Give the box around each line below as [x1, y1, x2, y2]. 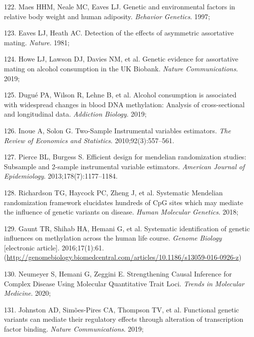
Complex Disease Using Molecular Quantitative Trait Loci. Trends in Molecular [4, 278, 245, 288]
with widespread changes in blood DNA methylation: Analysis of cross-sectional [4, 99, 245, 109]
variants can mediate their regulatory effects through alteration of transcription [4, 314, 244, 324]
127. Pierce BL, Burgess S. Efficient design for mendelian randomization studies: [4, 152, 247, 162]
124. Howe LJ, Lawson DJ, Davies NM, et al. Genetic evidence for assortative [4, 54, 239, 64]
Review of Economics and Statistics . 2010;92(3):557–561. [4, 135, 174, 145]
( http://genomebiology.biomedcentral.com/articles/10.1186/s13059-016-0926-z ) [4, 252, 242, 262]
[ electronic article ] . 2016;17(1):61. [4, 242, 104, 252]
